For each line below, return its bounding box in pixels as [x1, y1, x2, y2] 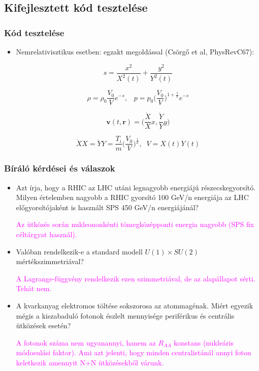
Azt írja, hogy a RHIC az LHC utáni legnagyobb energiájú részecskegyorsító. [16, 182, 256, 192]
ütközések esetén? [16, 320, 71, 331]
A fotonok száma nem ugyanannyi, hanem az [16, 337, 156, 348]
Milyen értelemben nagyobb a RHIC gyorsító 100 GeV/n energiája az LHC [16, 192, 249, 203]
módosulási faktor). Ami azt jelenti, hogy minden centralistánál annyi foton [16, 347, 251, 358]
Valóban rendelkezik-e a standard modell [16, 246, 143, 256]
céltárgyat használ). [16, 229, 77, 240]
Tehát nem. [16, 283, 52, 294]
